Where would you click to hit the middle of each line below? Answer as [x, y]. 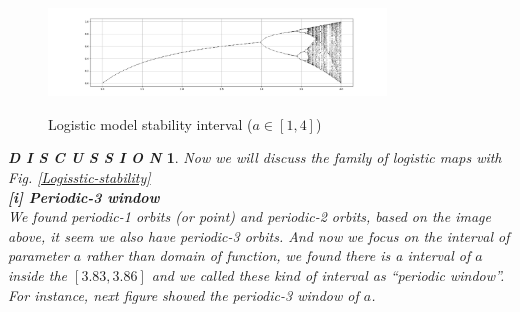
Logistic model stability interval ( [150, 123]
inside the [38, 274]
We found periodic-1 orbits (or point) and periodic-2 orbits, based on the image [249, 216]
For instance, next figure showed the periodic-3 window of [183, 294]
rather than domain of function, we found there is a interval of [278, 255]
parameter [38, 255]
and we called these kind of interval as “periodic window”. [328, 274]
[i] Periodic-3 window [84, 196]
